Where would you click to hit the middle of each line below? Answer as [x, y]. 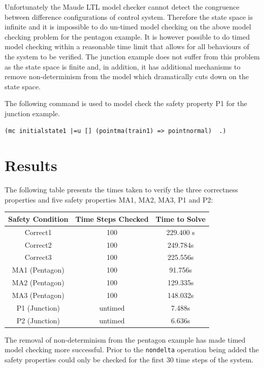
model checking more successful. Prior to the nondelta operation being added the [132, 349]
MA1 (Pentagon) [38, 270]
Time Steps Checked [112, 219]
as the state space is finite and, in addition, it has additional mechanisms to [123, 66]
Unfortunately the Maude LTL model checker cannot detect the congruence [122, 7]
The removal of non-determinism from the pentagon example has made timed [125, 339]
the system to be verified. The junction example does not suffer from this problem [132, 56]
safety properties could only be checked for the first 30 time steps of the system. [129, 360]
